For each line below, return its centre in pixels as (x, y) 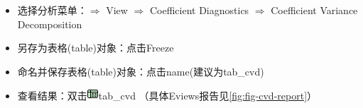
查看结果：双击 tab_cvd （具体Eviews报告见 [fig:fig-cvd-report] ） (167, 96)
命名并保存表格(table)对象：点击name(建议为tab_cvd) (141, 71)
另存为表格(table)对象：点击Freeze (96, 48)
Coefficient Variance (314, 10)
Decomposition (50, 24)
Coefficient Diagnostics (199, 10)
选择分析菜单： (52, 10)
